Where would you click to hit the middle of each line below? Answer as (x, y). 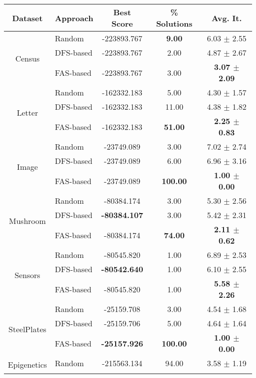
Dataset (27, 18)
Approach (74, 18)
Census (28, 58)
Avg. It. (227, 18)
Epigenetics (28, 364)
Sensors (27, 275)
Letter (28, 112)
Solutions (174, 23)
